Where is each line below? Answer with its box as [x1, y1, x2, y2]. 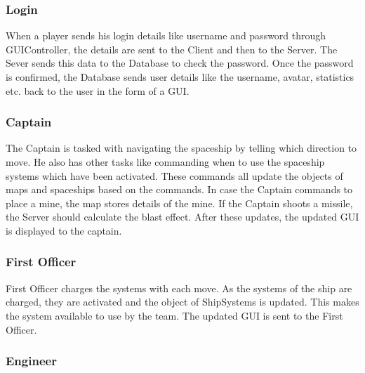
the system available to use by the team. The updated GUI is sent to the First [6, 308, 343, 322]
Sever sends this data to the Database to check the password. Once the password [6, 55, 354, 70]
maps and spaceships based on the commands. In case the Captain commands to [6, 182, 353, 197]
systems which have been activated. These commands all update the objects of [6, 168, 343, 183]
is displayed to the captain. [6, 223, 122, 237]
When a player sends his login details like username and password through [6, 28, 326, 43]
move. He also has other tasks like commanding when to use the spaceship [6, 155, 325, 169]
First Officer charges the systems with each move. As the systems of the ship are [6, 280, 352, 295]
